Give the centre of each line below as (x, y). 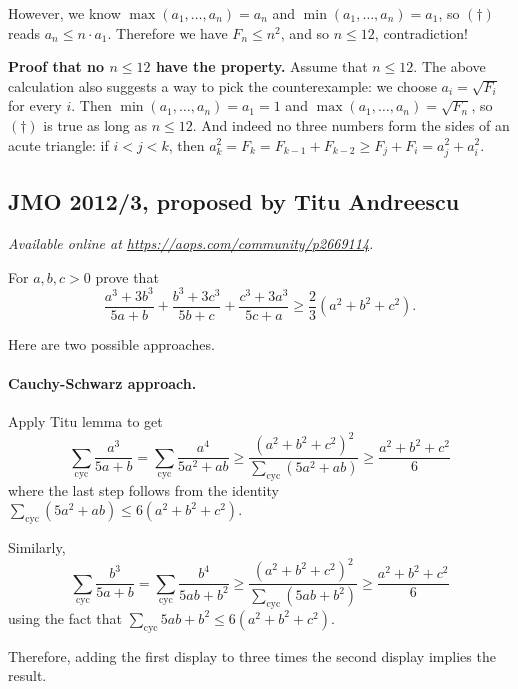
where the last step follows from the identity (143, 489)
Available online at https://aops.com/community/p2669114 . (191, 242)
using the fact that (65, 617)
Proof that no (56, 66)
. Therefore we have (167, 32)
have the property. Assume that (261, 66)
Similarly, (37, 547)
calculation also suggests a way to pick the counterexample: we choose (222, 85)
